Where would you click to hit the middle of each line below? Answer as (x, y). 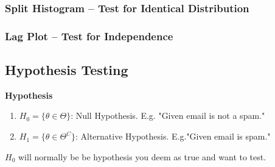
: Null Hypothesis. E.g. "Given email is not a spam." (168, 115)
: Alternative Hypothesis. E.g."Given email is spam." (173, 136)
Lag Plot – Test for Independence (89, 36)
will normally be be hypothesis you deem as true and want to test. (142, 156)
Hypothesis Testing (67, 70)
